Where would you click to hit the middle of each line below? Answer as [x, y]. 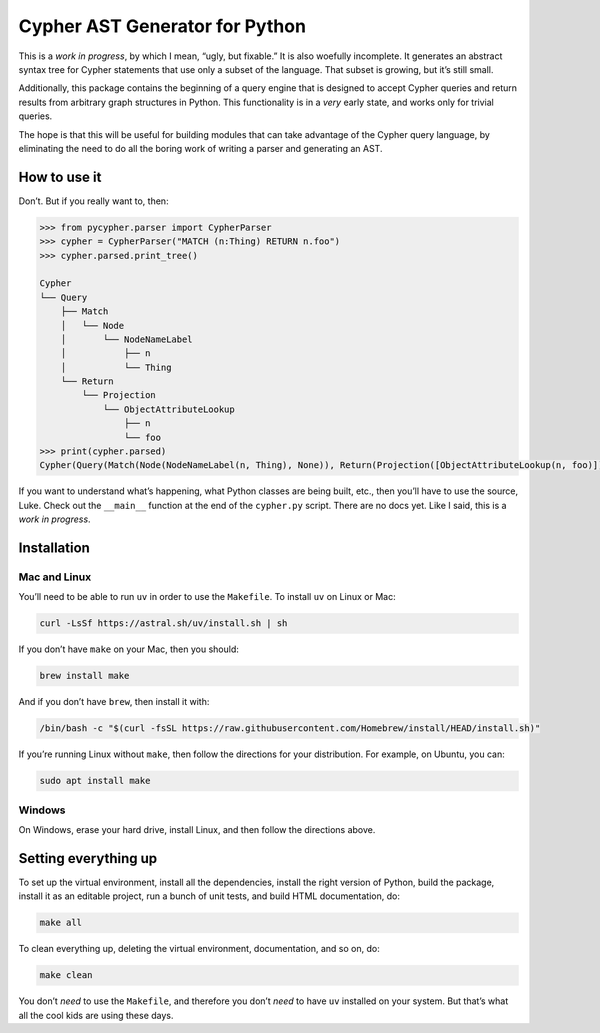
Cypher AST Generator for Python [162, 26]
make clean [66, 975]
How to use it [60, 176]
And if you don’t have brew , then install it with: [114, 702]
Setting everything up [88, 858]
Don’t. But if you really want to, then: [93, 201]
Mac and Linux [55, 577]
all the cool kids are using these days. [96, 1015]
